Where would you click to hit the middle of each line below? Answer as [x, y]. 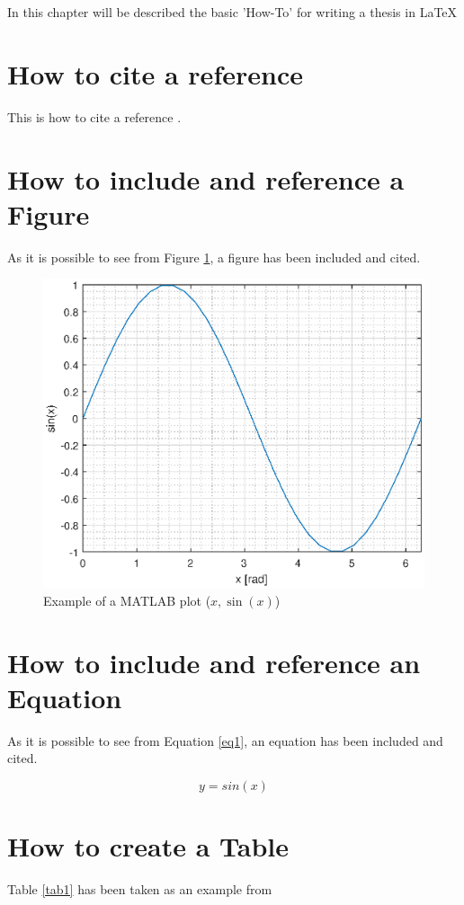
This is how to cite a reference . [94, 116]
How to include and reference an [214, 662]
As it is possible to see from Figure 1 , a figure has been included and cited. [214, 257]
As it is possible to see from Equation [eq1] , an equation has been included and [225, 740]
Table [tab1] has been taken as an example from [140, 889]
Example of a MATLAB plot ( [127, 600]
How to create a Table [148, 846]
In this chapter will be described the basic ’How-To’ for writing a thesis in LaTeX [232, 12]
